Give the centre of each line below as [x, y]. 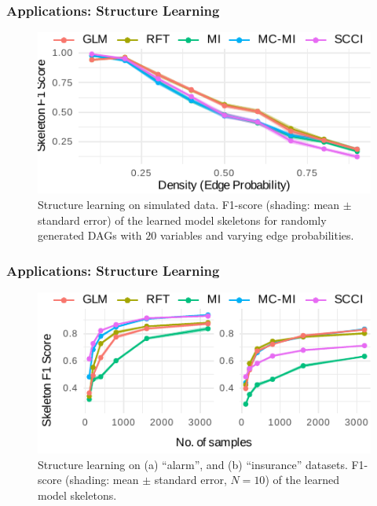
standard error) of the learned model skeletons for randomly [182, 220]
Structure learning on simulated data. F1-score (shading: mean [189, 204]
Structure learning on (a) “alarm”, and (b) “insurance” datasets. [193, 464]
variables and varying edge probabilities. [257, 235]
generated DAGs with [90, 235]
